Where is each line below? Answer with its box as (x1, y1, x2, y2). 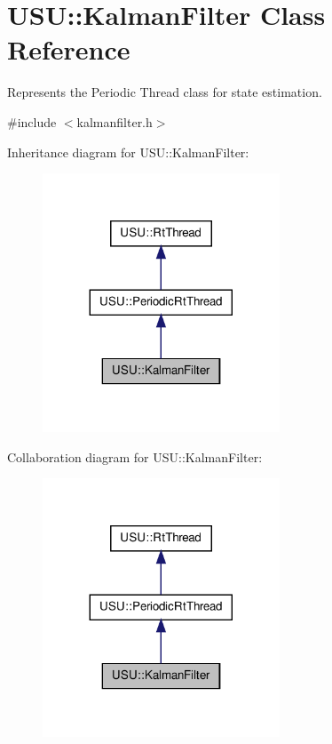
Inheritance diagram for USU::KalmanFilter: (7, 142, 249, 161)
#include (7, 112, 57, 131)
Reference (7, 31, 130, 68)
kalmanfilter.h (76, 112, 153, 131)
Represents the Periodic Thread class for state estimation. (7, 83, 322, 101)
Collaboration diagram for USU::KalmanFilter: (7, 447, 263, 466)
